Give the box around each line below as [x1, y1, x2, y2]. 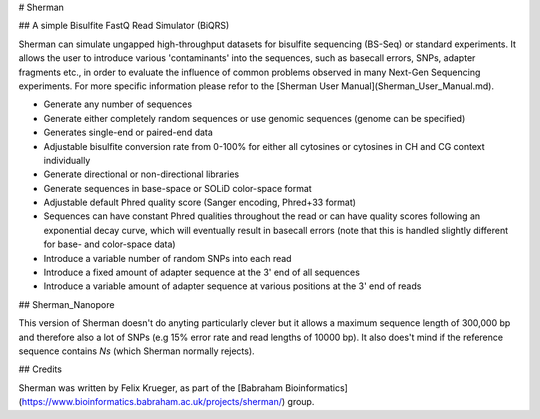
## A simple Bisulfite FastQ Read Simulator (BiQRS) [18, 20, 230, 32]
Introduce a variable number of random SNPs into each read [43, 252, 292, 264]
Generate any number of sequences [43, 98, 193, 110]
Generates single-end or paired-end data [43, 126, 214, 139]
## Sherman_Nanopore [18, 298, 115, 310]
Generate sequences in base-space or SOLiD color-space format [43, 182, 312, 194]
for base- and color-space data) [43, 238, 176, 250]
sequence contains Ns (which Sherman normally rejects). [18, 345, 255, 357]
